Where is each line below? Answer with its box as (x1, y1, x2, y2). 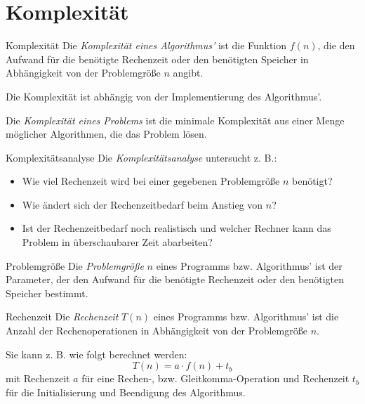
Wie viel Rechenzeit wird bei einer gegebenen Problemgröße (22, 174, 280, 188)
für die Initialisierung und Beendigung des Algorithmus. (6, 384, 246, 399)
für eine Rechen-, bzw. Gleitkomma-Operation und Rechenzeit (81, 371, 350, 386)
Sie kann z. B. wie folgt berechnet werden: (6, 346, 187, 361)
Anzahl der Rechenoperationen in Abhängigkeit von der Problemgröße (6, 323, 307, 338)
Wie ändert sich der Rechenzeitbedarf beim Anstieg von (22, 197, 263, 211)
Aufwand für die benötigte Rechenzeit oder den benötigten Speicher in (6, 51, 309, 66)
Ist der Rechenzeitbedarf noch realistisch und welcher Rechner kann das (22, 221, 331, 235)
